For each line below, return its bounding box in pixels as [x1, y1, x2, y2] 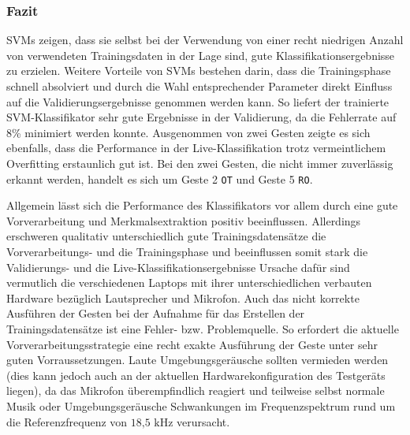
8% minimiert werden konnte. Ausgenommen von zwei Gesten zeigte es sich [6, 124, 371, 140]
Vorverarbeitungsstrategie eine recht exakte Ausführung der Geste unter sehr [6, 336, 378, 352]
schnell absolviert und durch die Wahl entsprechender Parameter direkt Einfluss [6, 78, 393, 94]
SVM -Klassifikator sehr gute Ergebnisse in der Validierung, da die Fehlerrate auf [6, 109, 397, 125]
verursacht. [177, 413, 230, 429]
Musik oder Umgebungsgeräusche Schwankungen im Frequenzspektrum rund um [6, 397, 396, 414]
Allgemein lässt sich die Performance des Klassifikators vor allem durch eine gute [6, 197, 398, 214]
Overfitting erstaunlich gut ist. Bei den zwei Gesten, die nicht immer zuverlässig [6, 154, 393, 171]
